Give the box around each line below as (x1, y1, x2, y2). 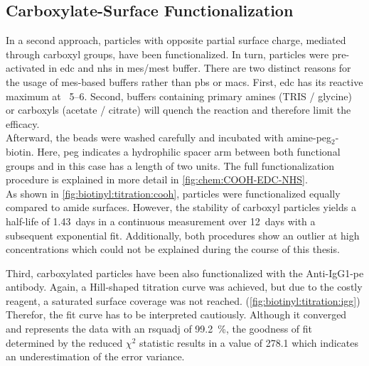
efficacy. (6, 116, 40, 131)
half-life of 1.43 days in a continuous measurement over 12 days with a (6, 213, 316, 228)
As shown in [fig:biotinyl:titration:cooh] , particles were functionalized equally (6, 185, 341, 200)
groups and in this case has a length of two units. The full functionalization (6, 158, 335, 173)
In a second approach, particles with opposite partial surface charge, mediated (6, 33, 346, 48)
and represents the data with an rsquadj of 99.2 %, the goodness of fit (6, 321, 313, 336)
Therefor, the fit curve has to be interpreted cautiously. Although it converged (6, 307, 347, 322)
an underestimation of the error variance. (6, 349, 185, 364)
